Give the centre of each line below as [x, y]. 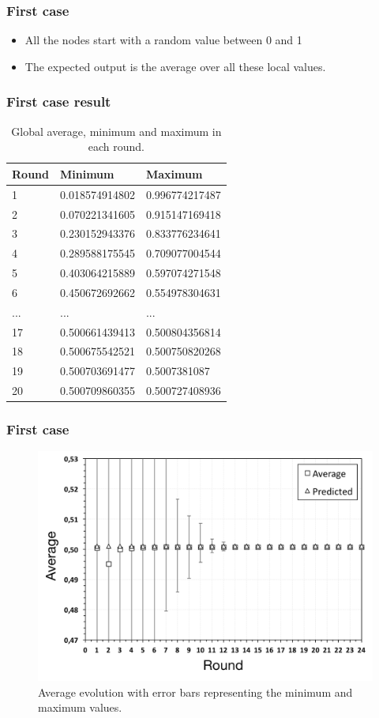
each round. [116, 147]
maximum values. [80, 707]
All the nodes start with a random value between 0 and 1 [163, 40]
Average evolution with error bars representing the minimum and [195, 692]
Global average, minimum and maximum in [116, 131]
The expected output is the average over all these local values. [175, 66]
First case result [59, 101]
